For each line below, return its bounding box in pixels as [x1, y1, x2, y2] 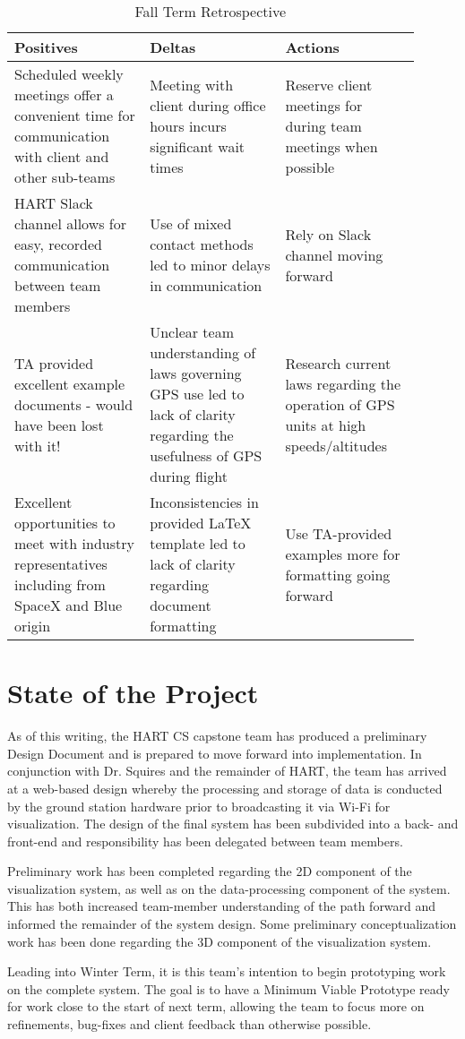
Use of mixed [150, 213, 232, 234]
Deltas [150, 37, 196, 57]
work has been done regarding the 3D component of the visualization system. [7, 932, 432, 950]
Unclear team [150, 322, 234, 342]
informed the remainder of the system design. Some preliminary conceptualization [7, 914, 457, 933]
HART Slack [14, 193, 93, 213]
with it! [14, 434, 61, 456]
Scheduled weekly [14, 64, 124, 84]
